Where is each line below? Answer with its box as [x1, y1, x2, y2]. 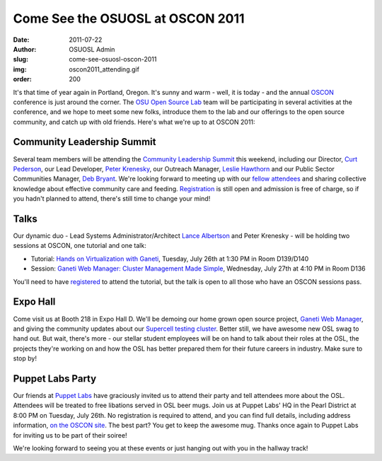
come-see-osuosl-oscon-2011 [69, 55, 157, 64]
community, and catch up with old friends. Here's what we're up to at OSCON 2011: [13, 118, 255, 126]
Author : [13, 45, 37, 53]
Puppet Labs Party [13, 372, 97, 385]
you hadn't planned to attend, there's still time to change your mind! [13, 195, 211, 203]
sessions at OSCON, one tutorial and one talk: [13, 241, 146, 250]
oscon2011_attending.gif [69, 64, 139, 74]
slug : [13, 55, 28, 64]
